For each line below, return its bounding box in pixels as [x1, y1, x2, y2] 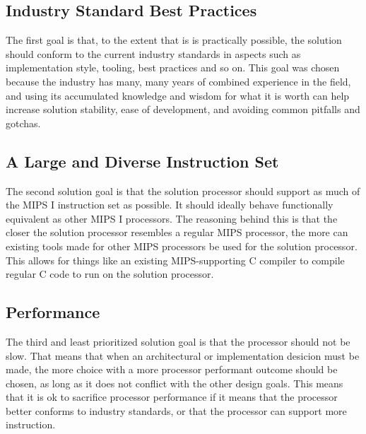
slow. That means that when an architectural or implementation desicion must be [6, 348, 360, 363]
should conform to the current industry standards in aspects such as [6, 46, 301, 61]
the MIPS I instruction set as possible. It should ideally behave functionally [6, 197, 333, 212]
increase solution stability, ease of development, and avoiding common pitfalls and [6, 102, 360, 117]
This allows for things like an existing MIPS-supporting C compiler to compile [6, 252, 345, 267]
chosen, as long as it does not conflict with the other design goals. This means [6, 375, 343, 390]
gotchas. [6, 115, 41, 130]
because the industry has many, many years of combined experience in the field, [6, 74, 351, 88]
